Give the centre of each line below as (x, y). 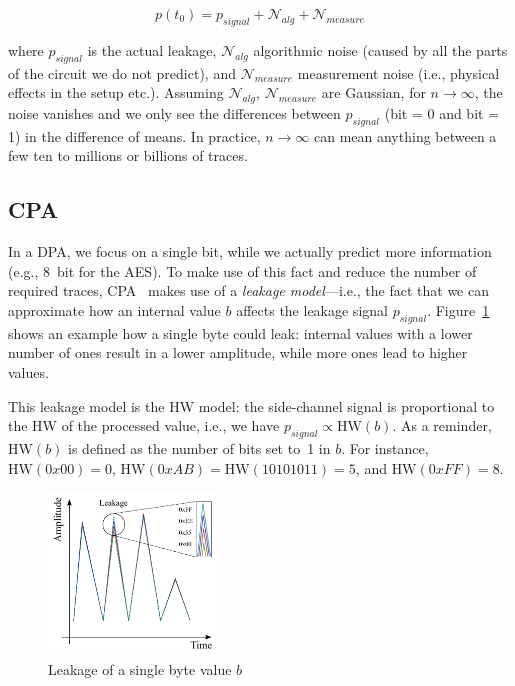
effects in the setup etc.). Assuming (116, 92)
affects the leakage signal (312, 309)
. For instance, (385, 447)
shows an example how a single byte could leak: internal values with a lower (240, 332)
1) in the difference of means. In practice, (134, 135)
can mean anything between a (405, 135)
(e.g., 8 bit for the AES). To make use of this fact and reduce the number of (242, 270)
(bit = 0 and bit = (442, 112)
